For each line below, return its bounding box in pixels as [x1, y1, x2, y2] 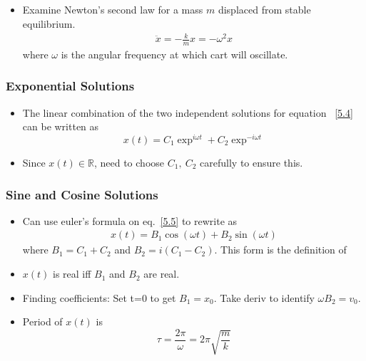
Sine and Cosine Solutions [6, 185, 158, 203]
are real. [143, 266, 180, 281]
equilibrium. [22, 16, 76, 31]
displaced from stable [218, 2, 311, 17]
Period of [22, 314, 63, 329]
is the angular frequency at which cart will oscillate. [61, 46, 288, 61]
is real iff [53, 266, 91, 281]
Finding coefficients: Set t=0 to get [22, 290, 176, 305]
